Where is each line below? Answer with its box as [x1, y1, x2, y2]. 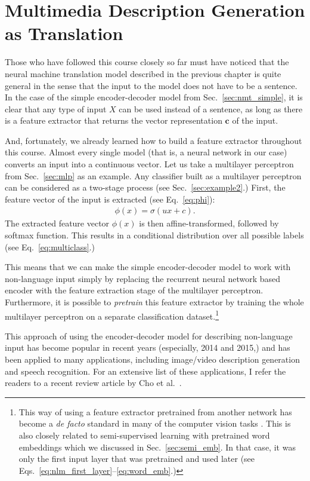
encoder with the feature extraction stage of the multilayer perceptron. [5, 284, 263, 296]
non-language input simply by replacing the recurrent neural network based [5, 272, 281, 284]
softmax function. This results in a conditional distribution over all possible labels [5, 229, 304, 241]
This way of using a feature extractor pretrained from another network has [18, 405, 292, 418]
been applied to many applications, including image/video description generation [5, 353, 300, 366]
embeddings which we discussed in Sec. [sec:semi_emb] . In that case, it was [18, 440, 296, 453]
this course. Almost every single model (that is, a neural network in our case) [5, 146, 287, 158]
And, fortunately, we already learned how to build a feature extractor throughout [5, 134, 302, 146]
